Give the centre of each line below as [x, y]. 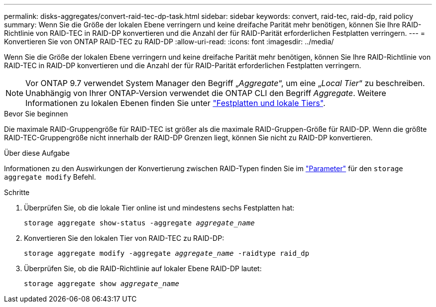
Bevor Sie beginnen [36, 114]
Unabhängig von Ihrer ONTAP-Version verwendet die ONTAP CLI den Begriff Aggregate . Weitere [206, 93]
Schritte [17, 192]
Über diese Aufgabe [37, 153]
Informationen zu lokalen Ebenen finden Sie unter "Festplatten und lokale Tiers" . [175, 103]
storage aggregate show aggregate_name [102, 284]
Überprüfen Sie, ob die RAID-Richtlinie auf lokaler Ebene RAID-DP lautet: [143, 268]
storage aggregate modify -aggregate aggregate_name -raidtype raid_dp [167, 253]
